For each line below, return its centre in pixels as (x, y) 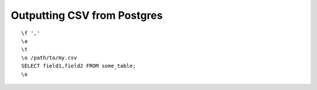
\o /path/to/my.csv (49, 58)
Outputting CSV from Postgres (87, 15)
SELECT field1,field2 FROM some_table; (79, 66)
